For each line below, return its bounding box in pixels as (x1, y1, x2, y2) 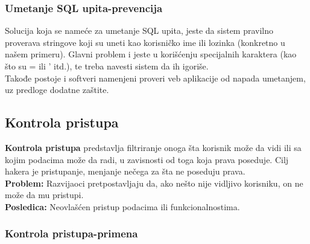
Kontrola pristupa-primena (5, 226, 138, 241)
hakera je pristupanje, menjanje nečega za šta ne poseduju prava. (5, 165, 245, 178)
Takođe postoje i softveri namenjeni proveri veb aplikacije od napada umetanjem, (5, 71, 306, 84)
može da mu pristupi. (5, 188, 84, 201)
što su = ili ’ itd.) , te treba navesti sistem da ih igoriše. (5, 60, 209, 72)
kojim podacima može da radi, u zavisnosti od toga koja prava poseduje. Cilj (5, 153, 289, 165)
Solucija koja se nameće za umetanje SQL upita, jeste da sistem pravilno (5, 24, 274, 37)
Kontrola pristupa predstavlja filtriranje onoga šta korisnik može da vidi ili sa (5, 141, 302, 153)
